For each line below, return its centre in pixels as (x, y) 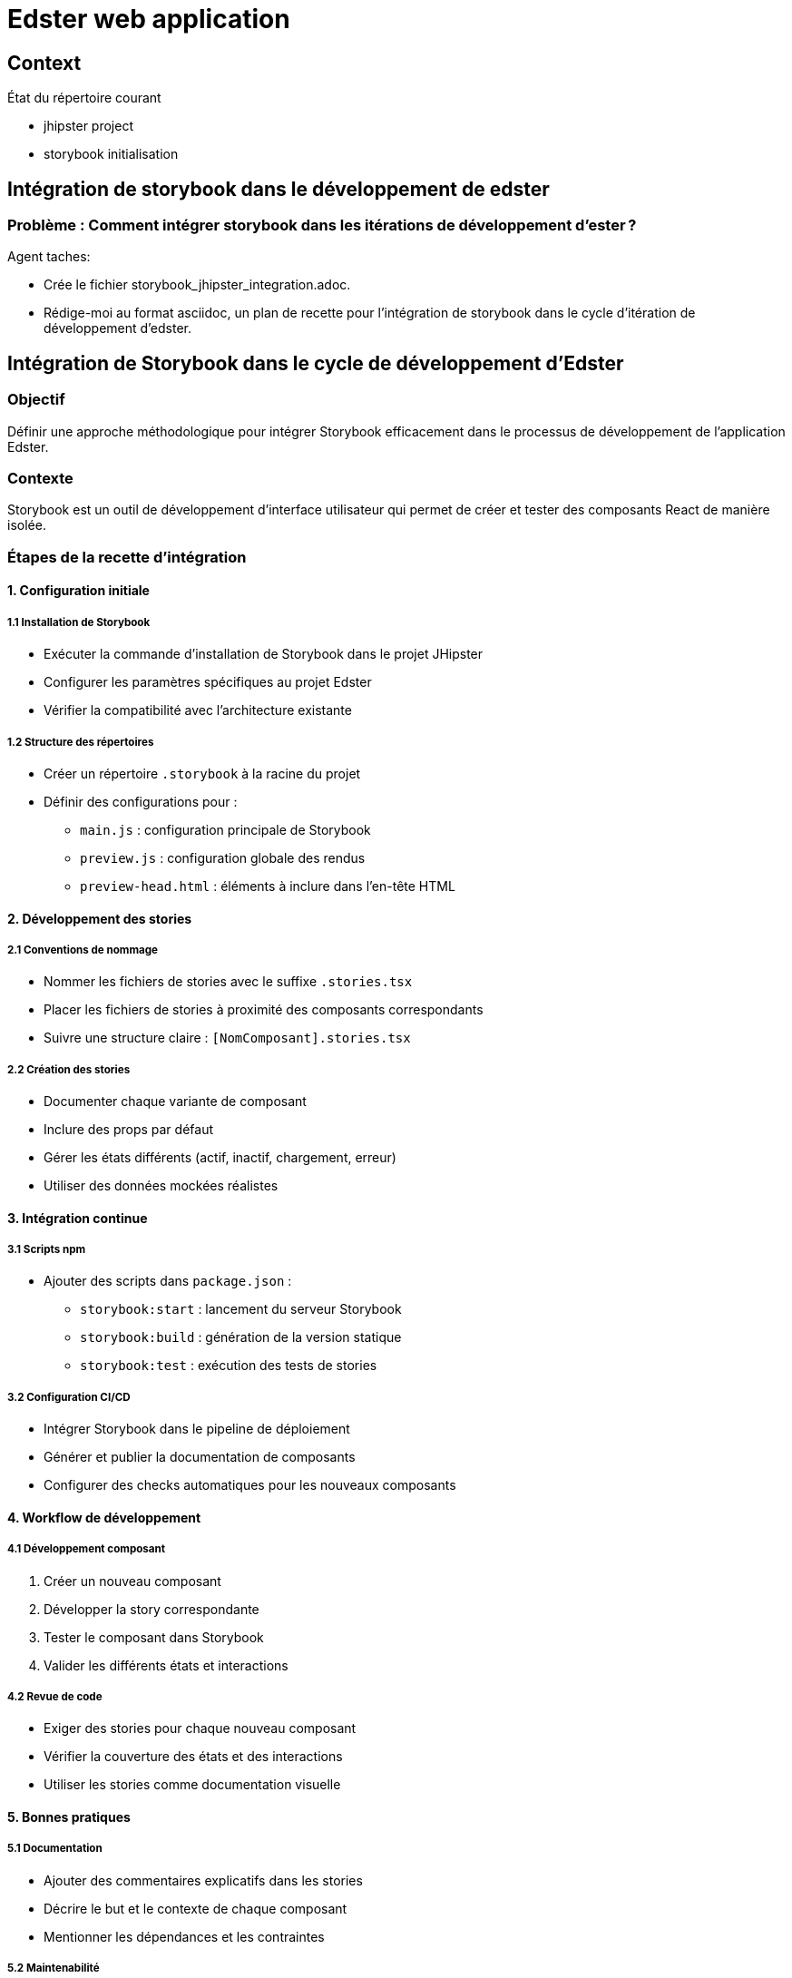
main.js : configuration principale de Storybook (225, 829)
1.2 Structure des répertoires (81, 742)
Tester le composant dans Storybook (154, 1637)
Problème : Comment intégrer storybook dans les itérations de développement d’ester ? (322, 225)
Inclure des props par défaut (128, 1130)
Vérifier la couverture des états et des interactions (193, 1757)
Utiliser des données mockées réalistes (161, 1186)
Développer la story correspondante (152, 1609)
